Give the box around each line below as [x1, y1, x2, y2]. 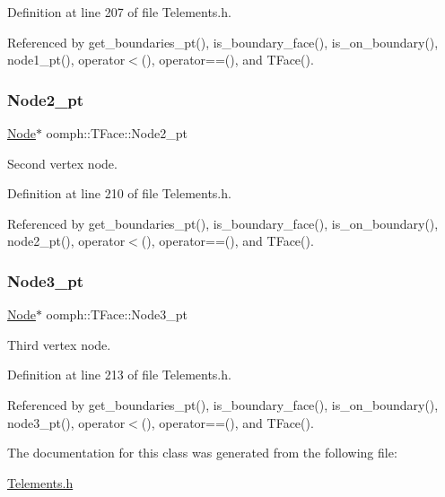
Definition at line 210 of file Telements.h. [7, 184, 231, 203]
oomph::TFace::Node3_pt [46, 305, 188, 324]
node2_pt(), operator [7, 231, 126, 250]
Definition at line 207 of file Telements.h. [7, 3, 231, 21]
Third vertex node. [7, 335, 111, 353]
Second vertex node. [7, 153, 118, 172]
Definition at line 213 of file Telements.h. [7, 365, 231, 384]
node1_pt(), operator [7, 50, 126, 69]
